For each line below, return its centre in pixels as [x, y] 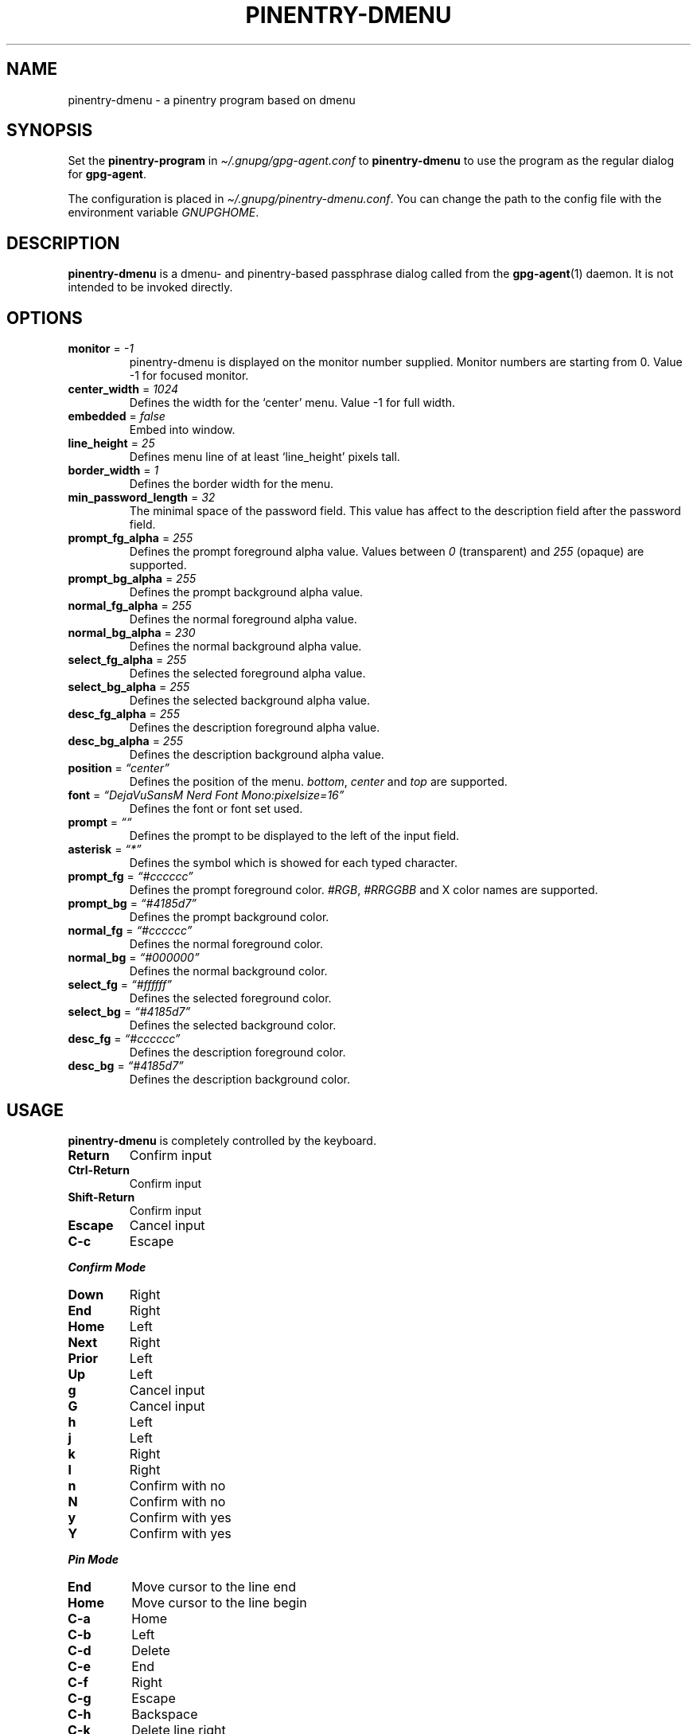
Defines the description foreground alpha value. [255, 728]
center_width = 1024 [123, 389]
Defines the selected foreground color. [230, 998]
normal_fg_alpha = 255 [130, 606]
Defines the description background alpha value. [257, 755]
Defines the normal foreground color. [226, 944]
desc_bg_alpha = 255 [125, 741]
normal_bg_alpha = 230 [132, 633]
